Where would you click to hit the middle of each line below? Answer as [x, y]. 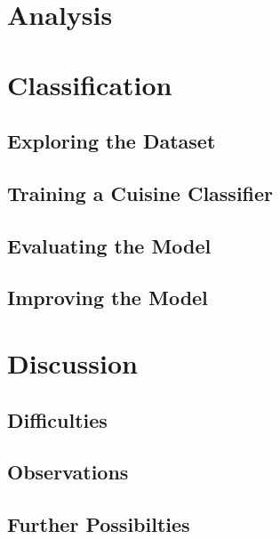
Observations [68, 472]
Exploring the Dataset [112, 141]
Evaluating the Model [109, 245]
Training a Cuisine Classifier [140, 193]
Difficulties [57, 419]
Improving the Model [108, 298]
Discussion [72, 363]
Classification [90, 84]
